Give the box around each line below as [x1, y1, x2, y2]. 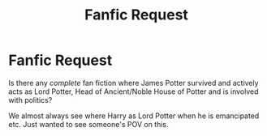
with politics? [8, 95, 53, 104]
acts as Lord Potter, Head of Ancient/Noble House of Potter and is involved [8, 87, 259, 96]
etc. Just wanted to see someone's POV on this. [8, 119, 169, 129]
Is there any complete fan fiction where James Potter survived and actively [8, 78, 259, 87]
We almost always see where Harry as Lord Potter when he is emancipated [8, 111, 260, 121]
